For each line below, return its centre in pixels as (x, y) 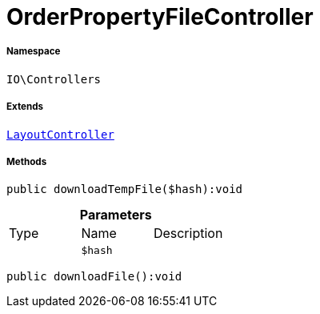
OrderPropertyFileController (160, 17)
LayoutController (60, 134)
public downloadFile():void (94, 277)
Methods (27, 161)
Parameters (116, 215)
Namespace (34, 52)
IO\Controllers (54, 79)
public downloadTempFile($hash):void (125, 189)
